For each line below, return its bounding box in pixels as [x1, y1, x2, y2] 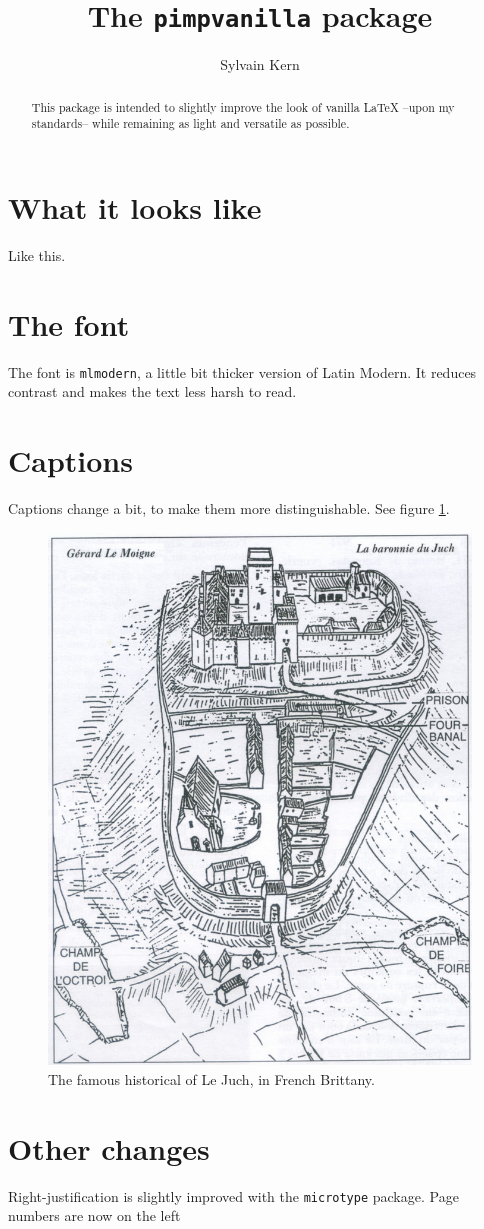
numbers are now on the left [8, 1205, 181, 1226]
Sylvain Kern [220, 54, 300, 75]
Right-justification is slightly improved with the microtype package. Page [8, 1185, 459, 1206]
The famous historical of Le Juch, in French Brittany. [48, 1068, 375, 1089]
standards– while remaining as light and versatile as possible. [31, 115, 350, 132]
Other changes [8, 1127, 210, 1168]
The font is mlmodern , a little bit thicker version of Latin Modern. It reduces [8, 361, 477, 382]
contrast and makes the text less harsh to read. [8, 381, 297, 402]
